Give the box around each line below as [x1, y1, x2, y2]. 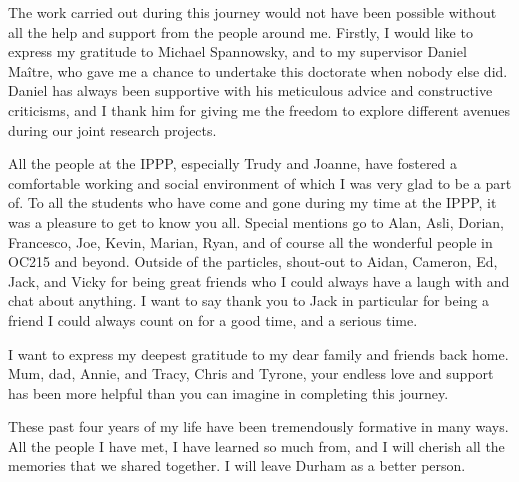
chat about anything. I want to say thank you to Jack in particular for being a [8, 290, 490, 311]
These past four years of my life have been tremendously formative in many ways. [8, 416, 509, 437]
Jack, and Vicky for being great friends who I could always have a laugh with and [8, 270, 510, 291]
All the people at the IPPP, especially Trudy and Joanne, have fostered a [8, 153, 458, 174]
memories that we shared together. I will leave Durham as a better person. [8, 455, 466, 476]
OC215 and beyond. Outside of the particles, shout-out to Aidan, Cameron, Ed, [8, 251, 498, 272]
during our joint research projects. [8, 119, 217, 140]
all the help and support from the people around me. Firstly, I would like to [8, 21, 473, 42]
